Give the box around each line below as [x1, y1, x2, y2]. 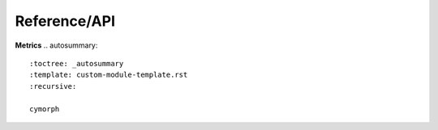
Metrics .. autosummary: [15, 40, 98, 50]
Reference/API [15, 12, 116, 30]
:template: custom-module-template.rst [29, 70, 188, 80]
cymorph [29, 104, 60, 113]
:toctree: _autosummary [29, 59, 124, 68]
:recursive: [29, 82, 77, 90]
